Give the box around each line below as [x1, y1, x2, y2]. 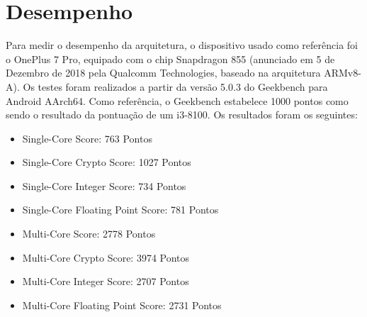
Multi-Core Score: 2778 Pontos [22, 226, 156, 241]
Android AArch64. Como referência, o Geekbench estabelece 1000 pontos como [6, 93, 349, 108]
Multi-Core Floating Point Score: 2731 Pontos [22, 297, 222, 312]
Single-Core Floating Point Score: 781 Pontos [22, 202, 219, 217]
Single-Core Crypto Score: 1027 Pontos [22, 155, 191, 169]
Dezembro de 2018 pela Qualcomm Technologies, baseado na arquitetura [6, 65, 321, 80]
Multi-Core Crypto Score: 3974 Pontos [22, 250, 190, 265]
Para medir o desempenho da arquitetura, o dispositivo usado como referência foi [6, 38, 358, 52]
